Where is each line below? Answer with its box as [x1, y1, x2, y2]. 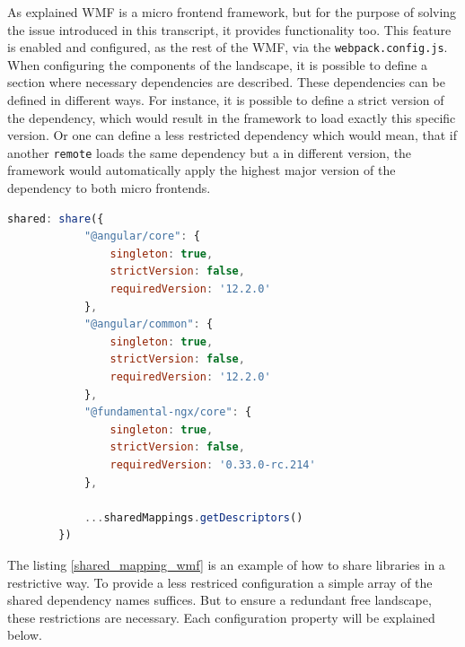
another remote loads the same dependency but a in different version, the [7, 143, 412, 162]
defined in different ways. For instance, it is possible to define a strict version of [7, 91, 444, 109]
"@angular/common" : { [83, 318, 214, 331]
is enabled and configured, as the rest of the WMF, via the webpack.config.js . [7, 38, 448, 57]
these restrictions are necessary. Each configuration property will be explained [7, 608, 435, 626]
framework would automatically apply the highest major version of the [7, 161, 396, 179]
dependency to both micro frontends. [7, 179, 211, 197]
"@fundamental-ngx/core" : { [83, 406, 252, 419]
